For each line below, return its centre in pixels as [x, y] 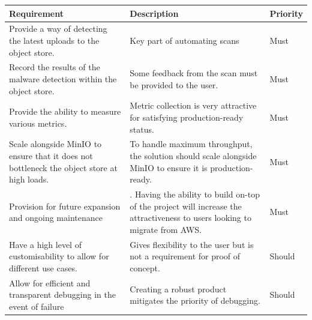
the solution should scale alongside [193, 156]
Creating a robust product [178, 288]
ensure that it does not [51, 156]
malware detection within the [63, 78]
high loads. [29, 179]
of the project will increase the [186, 206]
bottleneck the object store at [63, 167]
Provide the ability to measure [65, 111]
